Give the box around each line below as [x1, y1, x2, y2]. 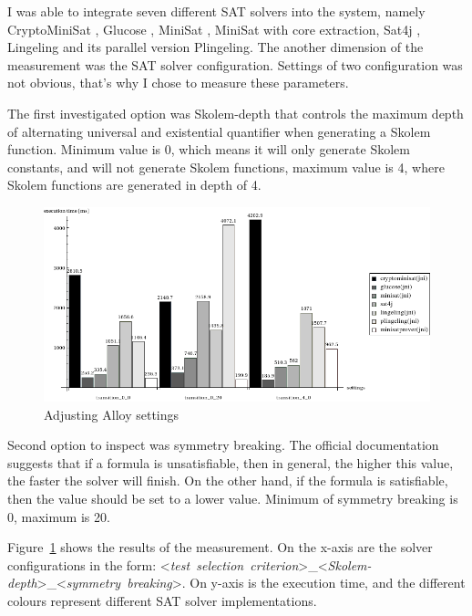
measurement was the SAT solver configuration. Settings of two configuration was [7, 55, 463, 74]
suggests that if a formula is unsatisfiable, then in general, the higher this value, [7, 453, 454, 472]
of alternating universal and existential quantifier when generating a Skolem [7, 121, 431, 141]
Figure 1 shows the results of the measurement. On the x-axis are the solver [7, 538, 433, 557]
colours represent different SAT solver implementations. [7, 590, 317, 610]
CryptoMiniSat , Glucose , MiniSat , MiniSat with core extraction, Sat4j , [7, 19, 421, 38]
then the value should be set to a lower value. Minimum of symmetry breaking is [7, 488, 458, 507]
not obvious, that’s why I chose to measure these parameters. [7, 73, 349, 92]
